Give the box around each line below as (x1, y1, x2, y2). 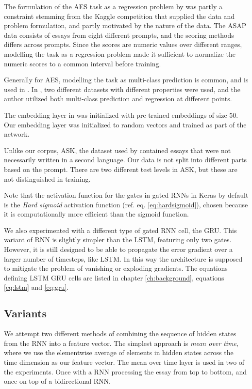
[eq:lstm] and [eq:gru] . (4, 282, 69, 292)
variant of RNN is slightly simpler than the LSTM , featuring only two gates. (4, 234, 232, 245)
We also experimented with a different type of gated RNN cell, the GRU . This (4, 225, 237, 235)
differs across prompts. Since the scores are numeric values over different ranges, (4, 39, 242, 49)
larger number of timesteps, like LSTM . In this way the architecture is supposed (4, 253, 243, 264)
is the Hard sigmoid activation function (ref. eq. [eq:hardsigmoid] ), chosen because (4, 199, 248, 209)
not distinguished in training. (4, 173, 91, 184)
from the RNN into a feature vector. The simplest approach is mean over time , (4, 338, 238, 348)
